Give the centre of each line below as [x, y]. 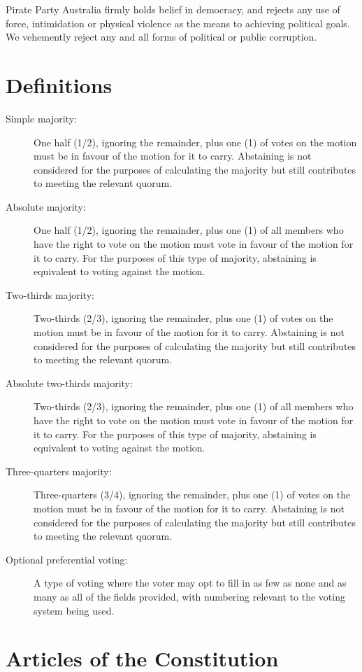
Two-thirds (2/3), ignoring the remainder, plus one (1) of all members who [194, 406]
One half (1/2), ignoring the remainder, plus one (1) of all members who [189, 230]
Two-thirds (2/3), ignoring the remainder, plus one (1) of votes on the [183, 318]
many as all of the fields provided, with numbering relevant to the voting [189, 596]
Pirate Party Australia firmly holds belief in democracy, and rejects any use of [173, 9]
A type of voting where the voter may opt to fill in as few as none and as [190, 583]
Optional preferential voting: [67, 559]
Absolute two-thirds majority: [69, 383]
